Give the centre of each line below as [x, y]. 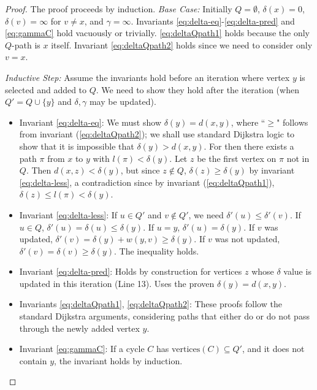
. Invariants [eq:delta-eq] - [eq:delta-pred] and [213, 21]
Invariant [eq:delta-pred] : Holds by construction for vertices [131, 271]
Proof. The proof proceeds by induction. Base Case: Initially [119, 9]
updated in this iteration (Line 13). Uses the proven [117, 283]
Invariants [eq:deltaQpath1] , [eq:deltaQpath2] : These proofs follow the [151, 304]
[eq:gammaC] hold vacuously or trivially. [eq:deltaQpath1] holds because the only [157, 33]
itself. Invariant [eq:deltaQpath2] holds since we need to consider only [182, 44]
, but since [140, 170]
